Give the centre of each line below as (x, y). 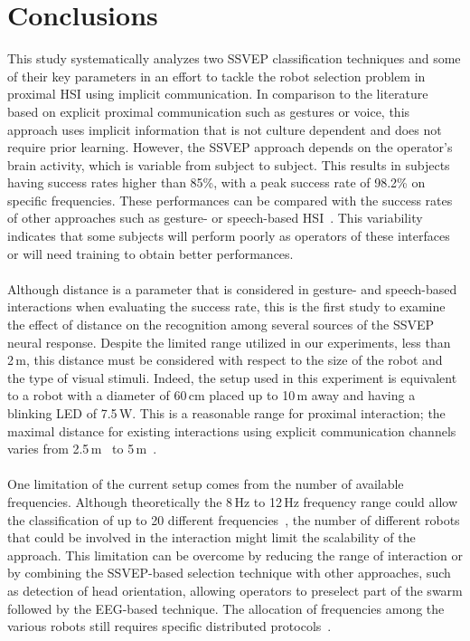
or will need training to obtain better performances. (150, 253)
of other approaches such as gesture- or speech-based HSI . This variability (215, 218)
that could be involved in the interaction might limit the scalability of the (211, 537)
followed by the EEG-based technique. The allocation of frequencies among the (226, 608)
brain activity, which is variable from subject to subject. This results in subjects (229, 164)
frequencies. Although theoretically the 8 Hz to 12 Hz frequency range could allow (233, 501)
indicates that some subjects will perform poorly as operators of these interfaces (229, 236)
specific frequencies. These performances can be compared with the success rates (230, 200)
